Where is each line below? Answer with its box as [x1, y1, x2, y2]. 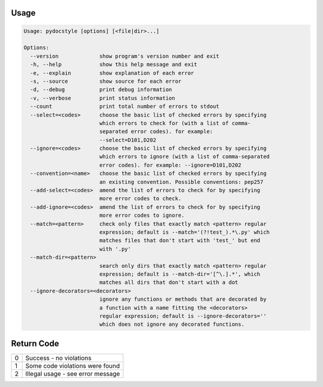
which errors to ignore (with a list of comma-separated [99, 153, 270, 160]
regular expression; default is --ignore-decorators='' [99, 312, 267, 319]
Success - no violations [25, 353, 92, 362]
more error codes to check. [99, 195, 182, 202]
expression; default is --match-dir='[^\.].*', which [99, 270, 260, 277]
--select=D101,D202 [99, 137, 157, 143]
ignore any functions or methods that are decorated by [99, 296, 267, 303]
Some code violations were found [25, 361, 120, 370]
